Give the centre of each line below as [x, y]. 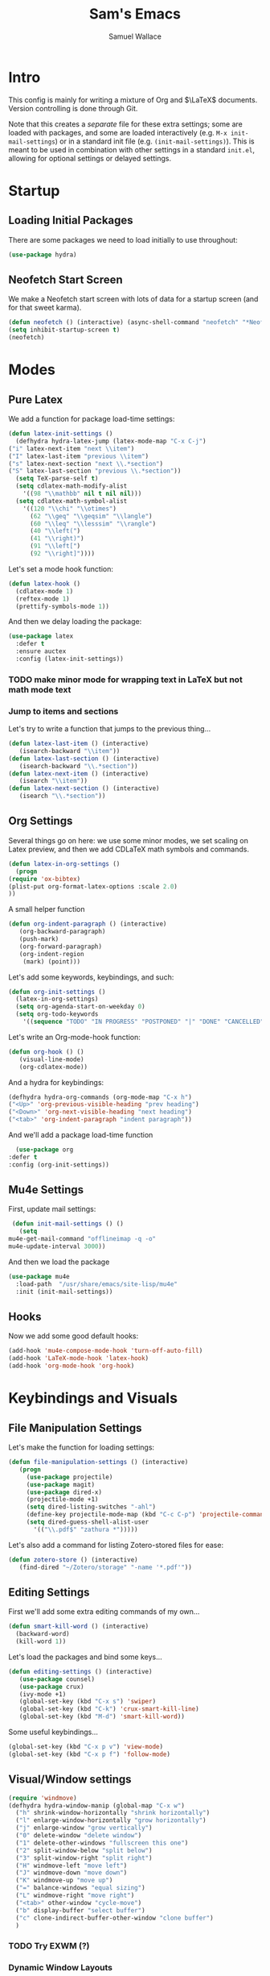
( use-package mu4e [39, 1276]
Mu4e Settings [46, 1190]
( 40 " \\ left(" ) [55, 531]
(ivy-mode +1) [43, 1694]
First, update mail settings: [52, 1209]
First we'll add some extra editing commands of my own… [104, 1612]
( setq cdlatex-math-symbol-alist [72, 501]
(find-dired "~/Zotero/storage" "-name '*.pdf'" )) [106, 1567]
